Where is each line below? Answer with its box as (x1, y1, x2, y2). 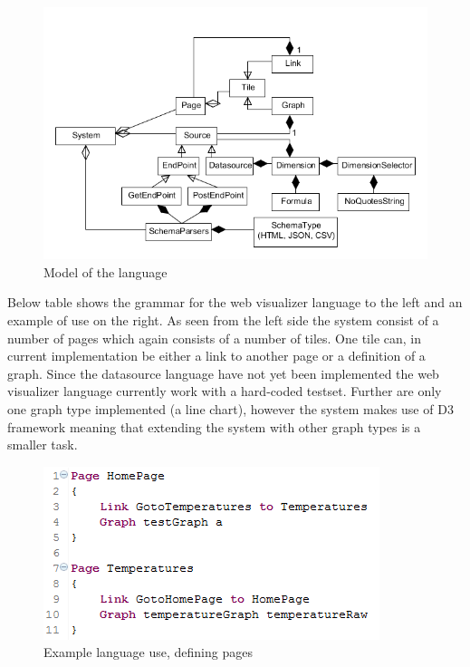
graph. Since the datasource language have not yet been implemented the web (7, 363, 439, 382)
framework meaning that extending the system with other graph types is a (7, 417, 421, 436)
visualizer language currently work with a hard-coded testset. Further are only (7, 382, 442, 401)
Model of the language (43, 262, 168, 281)
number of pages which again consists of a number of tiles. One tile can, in (7, 328, 422, 347)
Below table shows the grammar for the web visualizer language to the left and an (7, 293, 463, 312)
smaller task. (7, 435, 78, 454)
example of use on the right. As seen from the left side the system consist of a (7, 311, 439, 330)
